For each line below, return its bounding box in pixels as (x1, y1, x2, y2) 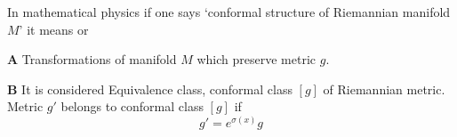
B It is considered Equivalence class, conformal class (7, 79, 293, 98)
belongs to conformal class (60, 97, 204, 116)
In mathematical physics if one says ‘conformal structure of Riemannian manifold (7, 3, 451, 20)
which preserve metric (196, 50, 317, 68)
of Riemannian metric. (323, 79, 445, 98)
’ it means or (19, 20, 89, 38)
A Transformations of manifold (7, 50, 177, 68)
